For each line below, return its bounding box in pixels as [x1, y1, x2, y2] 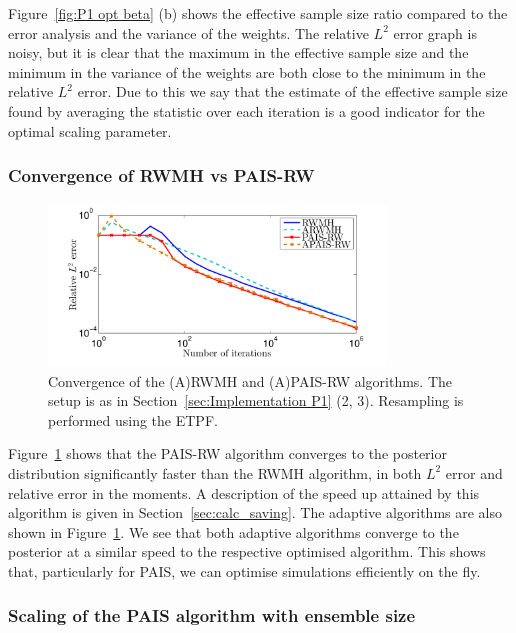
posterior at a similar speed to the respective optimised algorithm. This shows [8, 541, 486, 562]
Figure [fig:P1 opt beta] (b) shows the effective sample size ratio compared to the [8, 3, 508, 23]
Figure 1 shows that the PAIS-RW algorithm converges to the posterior [8, 443, 447, 464]
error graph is [393, 22, 477, 43]
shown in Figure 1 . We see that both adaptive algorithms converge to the [8, 521, 459, 542]
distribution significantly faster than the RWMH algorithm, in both [8, 462, 422, 483]
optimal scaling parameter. [8, 120, 172, 141]
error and [445, 462, 503, 483]
